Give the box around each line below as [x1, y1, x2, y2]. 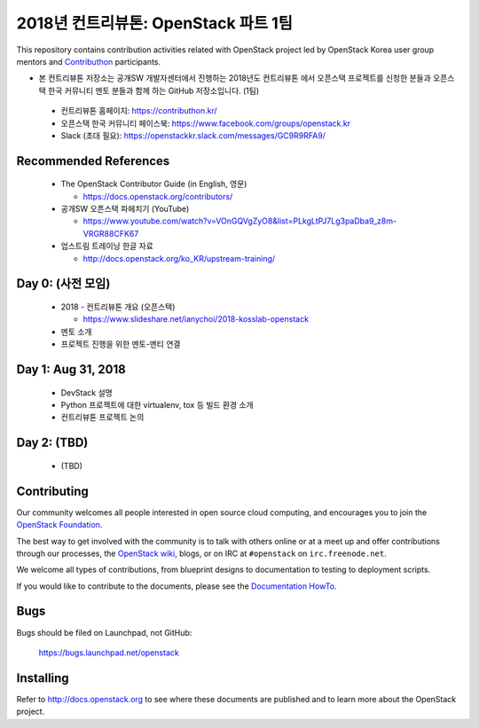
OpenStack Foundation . [16, 520, 103, 530]
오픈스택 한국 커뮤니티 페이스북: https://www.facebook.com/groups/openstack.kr [60, 118, 351, 129]
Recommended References [16, 153, 170, 168]
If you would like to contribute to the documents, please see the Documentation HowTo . [16, 581, 337, 591]
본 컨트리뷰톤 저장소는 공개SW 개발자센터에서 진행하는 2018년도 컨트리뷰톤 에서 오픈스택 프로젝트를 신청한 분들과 [38, 73, 432, 83]
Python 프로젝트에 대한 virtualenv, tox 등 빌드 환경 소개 [60, 400, 254, 411]
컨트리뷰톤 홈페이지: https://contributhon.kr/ [60, 106, 217, 116]
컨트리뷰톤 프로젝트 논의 [60, 412, 145, 423]
